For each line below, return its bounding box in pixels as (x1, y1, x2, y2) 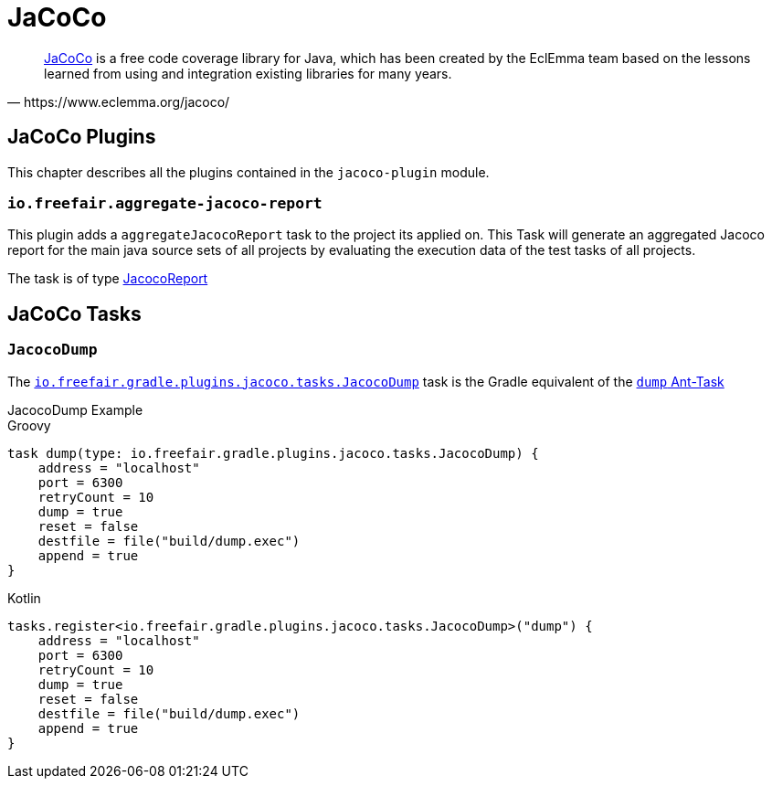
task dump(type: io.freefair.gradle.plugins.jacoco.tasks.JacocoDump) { (7, 445, 539, 461)
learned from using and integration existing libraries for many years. (44, 65, 452, 81)
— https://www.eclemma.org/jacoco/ (7, 93, 230, 110)
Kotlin (7, 589, 41, 606)
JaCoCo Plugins (7, 125, 156, 149)
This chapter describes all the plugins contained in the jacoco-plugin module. (7, 164, 490, 180)
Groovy (7, 417, 51, 433)
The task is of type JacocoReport (7, 271, 208, 287)
